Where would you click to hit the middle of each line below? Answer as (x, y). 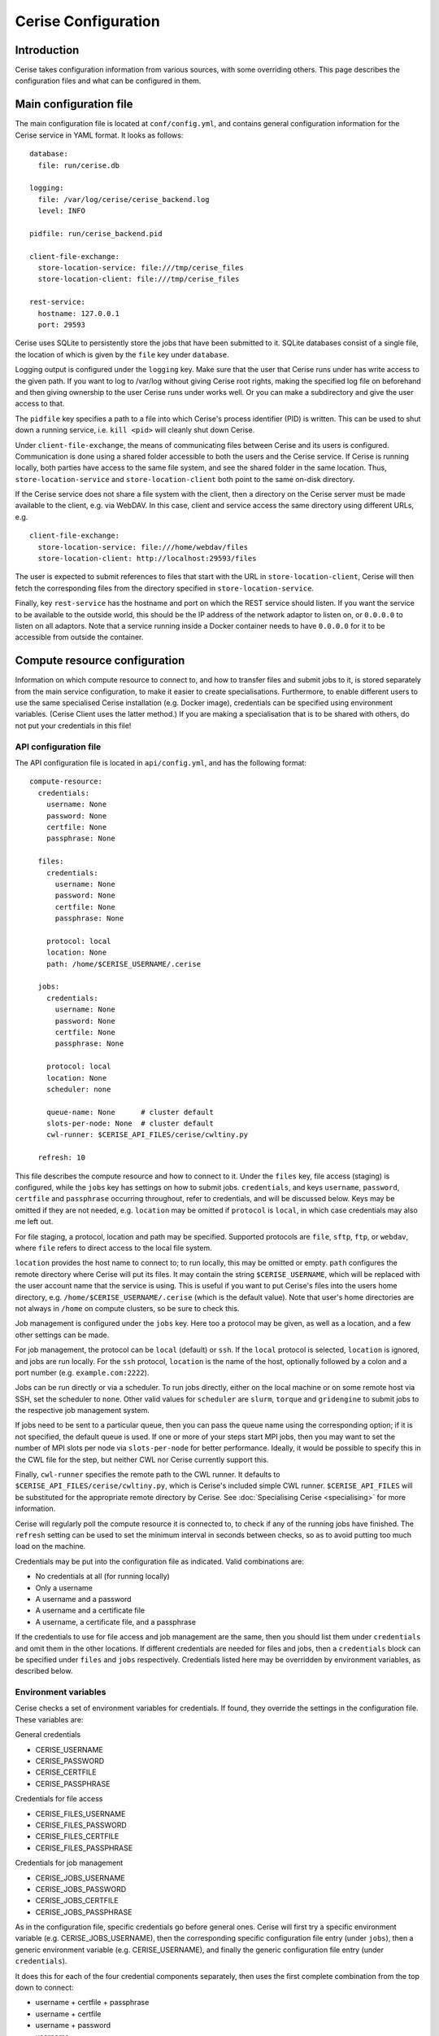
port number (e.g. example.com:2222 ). (82, 1372)
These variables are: (49, 1719)
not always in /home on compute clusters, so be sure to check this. (127, 1308)
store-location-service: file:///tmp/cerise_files (141, 268)
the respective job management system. (83, 1411)
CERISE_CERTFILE (66, 1772)
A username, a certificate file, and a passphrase (116, 1621)
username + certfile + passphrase (92, 2003)
